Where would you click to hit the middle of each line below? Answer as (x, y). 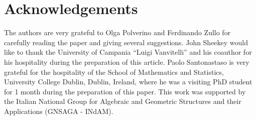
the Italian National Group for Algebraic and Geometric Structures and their (123, 101)
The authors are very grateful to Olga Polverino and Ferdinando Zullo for (117, 32)
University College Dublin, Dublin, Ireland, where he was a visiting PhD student (128, 82)
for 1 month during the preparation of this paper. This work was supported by (125, 91)
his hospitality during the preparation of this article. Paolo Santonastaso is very (127, 62)
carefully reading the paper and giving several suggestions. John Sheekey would (126, 42)
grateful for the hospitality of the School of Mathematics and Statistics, (114, 72)
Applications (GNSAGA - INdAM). (59, 111)
